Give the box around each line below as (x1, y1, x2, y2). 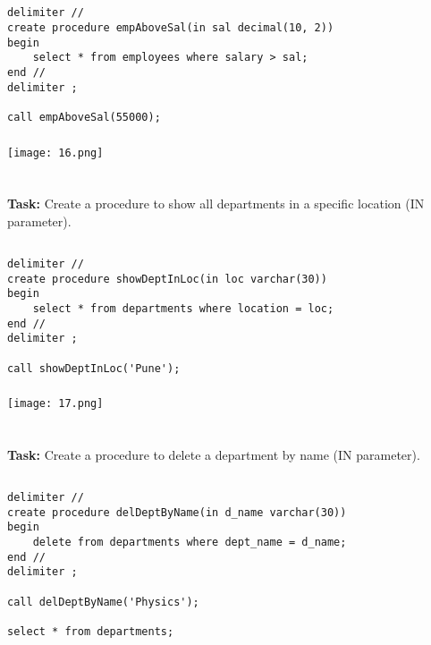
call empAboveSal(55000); (7, 110, 161, 123)
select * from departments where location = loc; (32, 301, 334, 315)
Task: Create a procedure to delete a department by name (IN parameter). (7, 446, 420, 463)
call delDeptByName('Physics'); (7, 595, 199, 608)
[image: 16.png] (7, 146, 104, 159)
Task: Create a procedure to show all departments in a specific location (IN (7, 194, 425, 213)
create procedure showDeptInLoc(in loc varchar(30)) (7, 272, 327, 285)
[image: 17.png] (7, 397, 104, 411)
